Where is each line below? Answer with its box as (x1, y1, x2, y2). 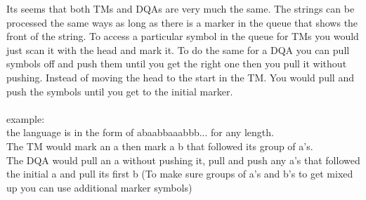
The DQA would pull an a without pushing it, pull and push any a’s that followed (6, 152, 360, 167)
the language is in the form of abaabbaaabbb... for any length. (6, 125, 274, 140)
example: (6, 111, 45, 126)
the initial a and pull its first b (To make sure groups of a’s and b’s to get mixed (6, 166, 353, 181)
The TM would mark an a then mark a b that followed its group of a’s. (6, 138, 313, 153)
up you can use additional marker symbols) (6, 180, 192, 194)
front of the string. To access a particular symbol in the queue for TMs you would (6, 29, 359, 44)
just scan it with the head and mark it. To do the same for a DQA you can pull (6, 42, 350, 57)
